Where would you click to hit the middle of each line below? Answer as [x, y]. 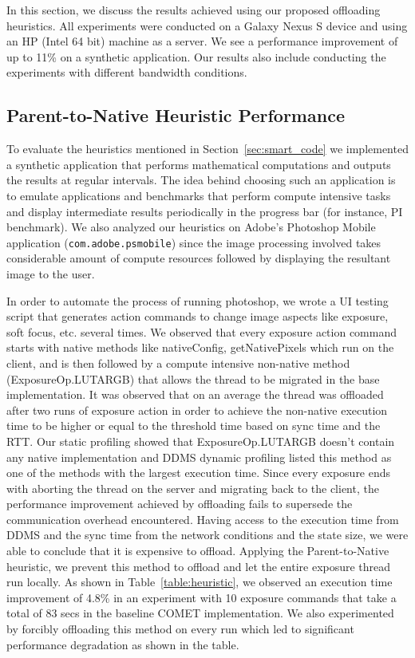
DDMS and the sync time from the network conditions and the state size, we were [207, 535]
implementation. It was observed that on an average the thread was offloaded [195, 394]
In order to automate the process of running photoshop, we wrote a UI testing [198, 300]
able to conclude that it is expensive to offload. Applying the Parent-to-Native [198, 551]
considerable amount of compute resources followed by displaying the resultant [199, 258]
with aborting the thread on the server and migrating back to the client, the [193, 488]
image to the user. [51, 273]
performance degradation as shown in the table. [123, 644]
